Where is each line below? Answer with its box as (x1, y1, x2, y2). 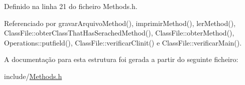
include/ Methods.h (4, 70, 62, 81)
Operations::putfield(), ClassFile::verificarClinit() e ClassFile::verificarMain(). (4, 37, 242, 47)
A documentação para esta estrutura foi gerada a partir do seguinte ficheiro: (4, 54, 238, 64)
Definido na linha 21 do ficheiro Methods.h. (4, 1, 138, 11)
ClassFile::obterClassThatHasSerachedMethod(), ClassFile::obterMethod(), (4, 27, 234, 38)
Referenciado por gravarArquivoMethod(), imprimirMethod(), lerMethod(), (4, 17, 236, 28)
